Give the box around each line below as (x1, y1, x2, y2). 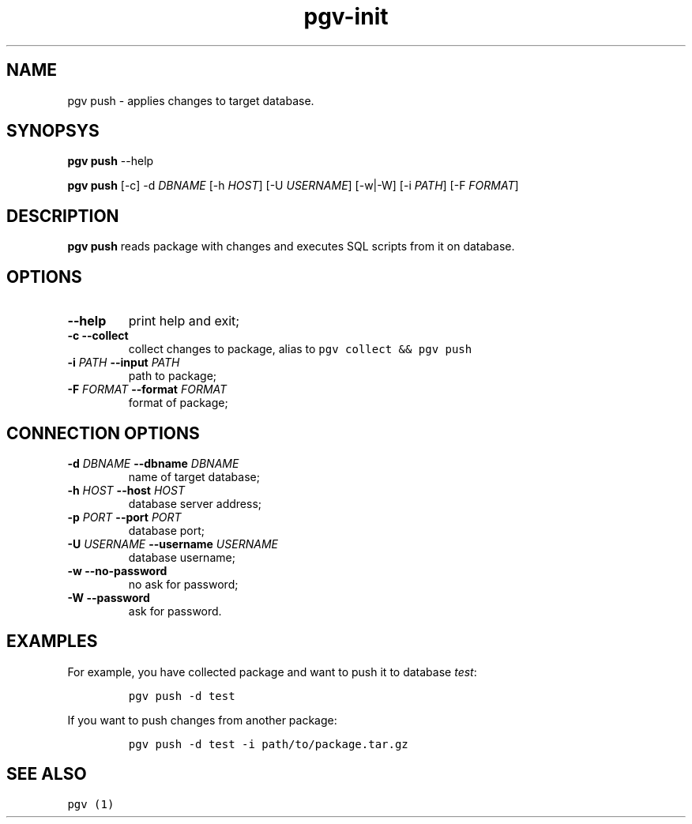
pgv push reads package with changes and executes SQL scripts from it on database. (67, 239, 515, 254)
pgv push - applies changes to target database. (67, 93, 314, 107)
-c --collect (67, 329, 129, 343)
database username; (128, 550, 235, 564)
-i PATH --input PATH (67, 356, 180, 370)
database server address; (128, 496, 262, 510)
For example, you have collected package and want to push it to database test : (67, 664, 477, 679)
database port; (128, 523, 205, 537)
